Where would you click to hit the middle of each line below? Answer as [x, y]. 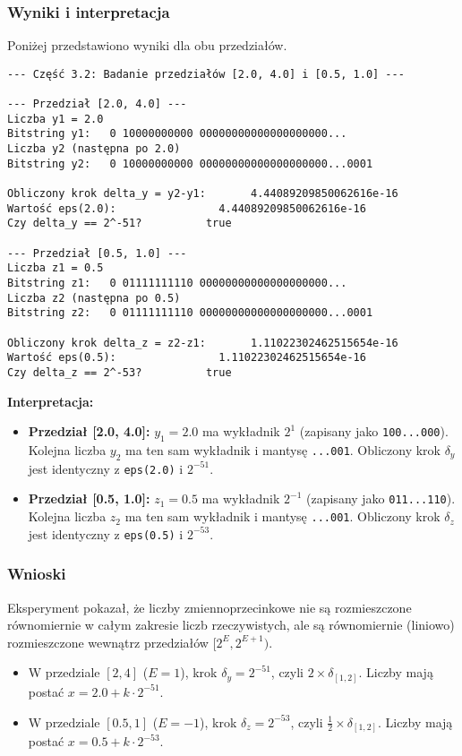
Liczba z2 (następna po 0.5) [94, 298]
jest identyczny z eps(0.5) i [106, 533]
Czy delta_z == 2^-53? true [120, 372]
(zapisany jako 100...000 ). [374, 431]
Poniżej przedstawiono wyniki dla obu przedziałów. [147, 45]
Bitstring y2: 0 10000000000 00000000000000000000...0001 [190, 163]
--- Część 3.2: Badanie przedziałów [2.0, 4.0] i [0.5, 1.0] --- [206, 74]
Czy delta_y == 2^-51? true [120, 223]
